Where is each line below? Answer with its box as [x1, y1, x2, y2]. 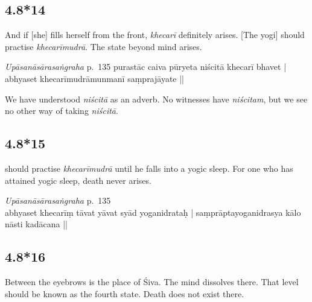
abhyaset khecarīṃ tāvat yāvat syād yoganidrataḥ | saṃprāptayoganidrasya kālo [5, 206, 301, 218]
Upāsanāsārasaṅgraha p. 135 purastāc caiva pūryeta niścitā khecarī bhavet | [5, 60, 287, 73]
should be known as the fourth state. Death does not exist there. [5, 287, 244, 300]
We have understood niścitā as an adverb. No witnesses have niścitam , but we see [5, 92, 308, 105]
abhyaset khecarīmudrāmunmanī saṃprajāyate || [5, 72, 185, 84]
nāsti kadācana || [5, 218, 68, 230]
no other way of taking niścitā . [5, 104, 118, 117]
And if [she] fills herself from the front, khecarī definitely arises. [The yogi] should [5, 28, 305, 41]
